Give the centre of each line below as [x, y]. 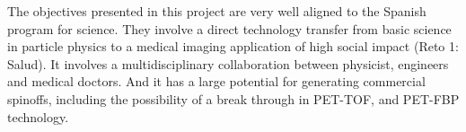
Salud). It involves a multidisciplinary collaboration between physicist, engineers [228, 63]
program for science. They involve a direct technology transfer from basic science [229, 28]
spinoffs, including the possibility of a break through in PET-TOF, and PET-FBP [233, 98]
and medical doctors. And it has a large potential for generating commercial [216, 81]
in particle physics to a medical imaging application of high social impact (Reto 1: [233, 46]
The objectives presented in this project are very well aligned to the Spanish [217, 11]
